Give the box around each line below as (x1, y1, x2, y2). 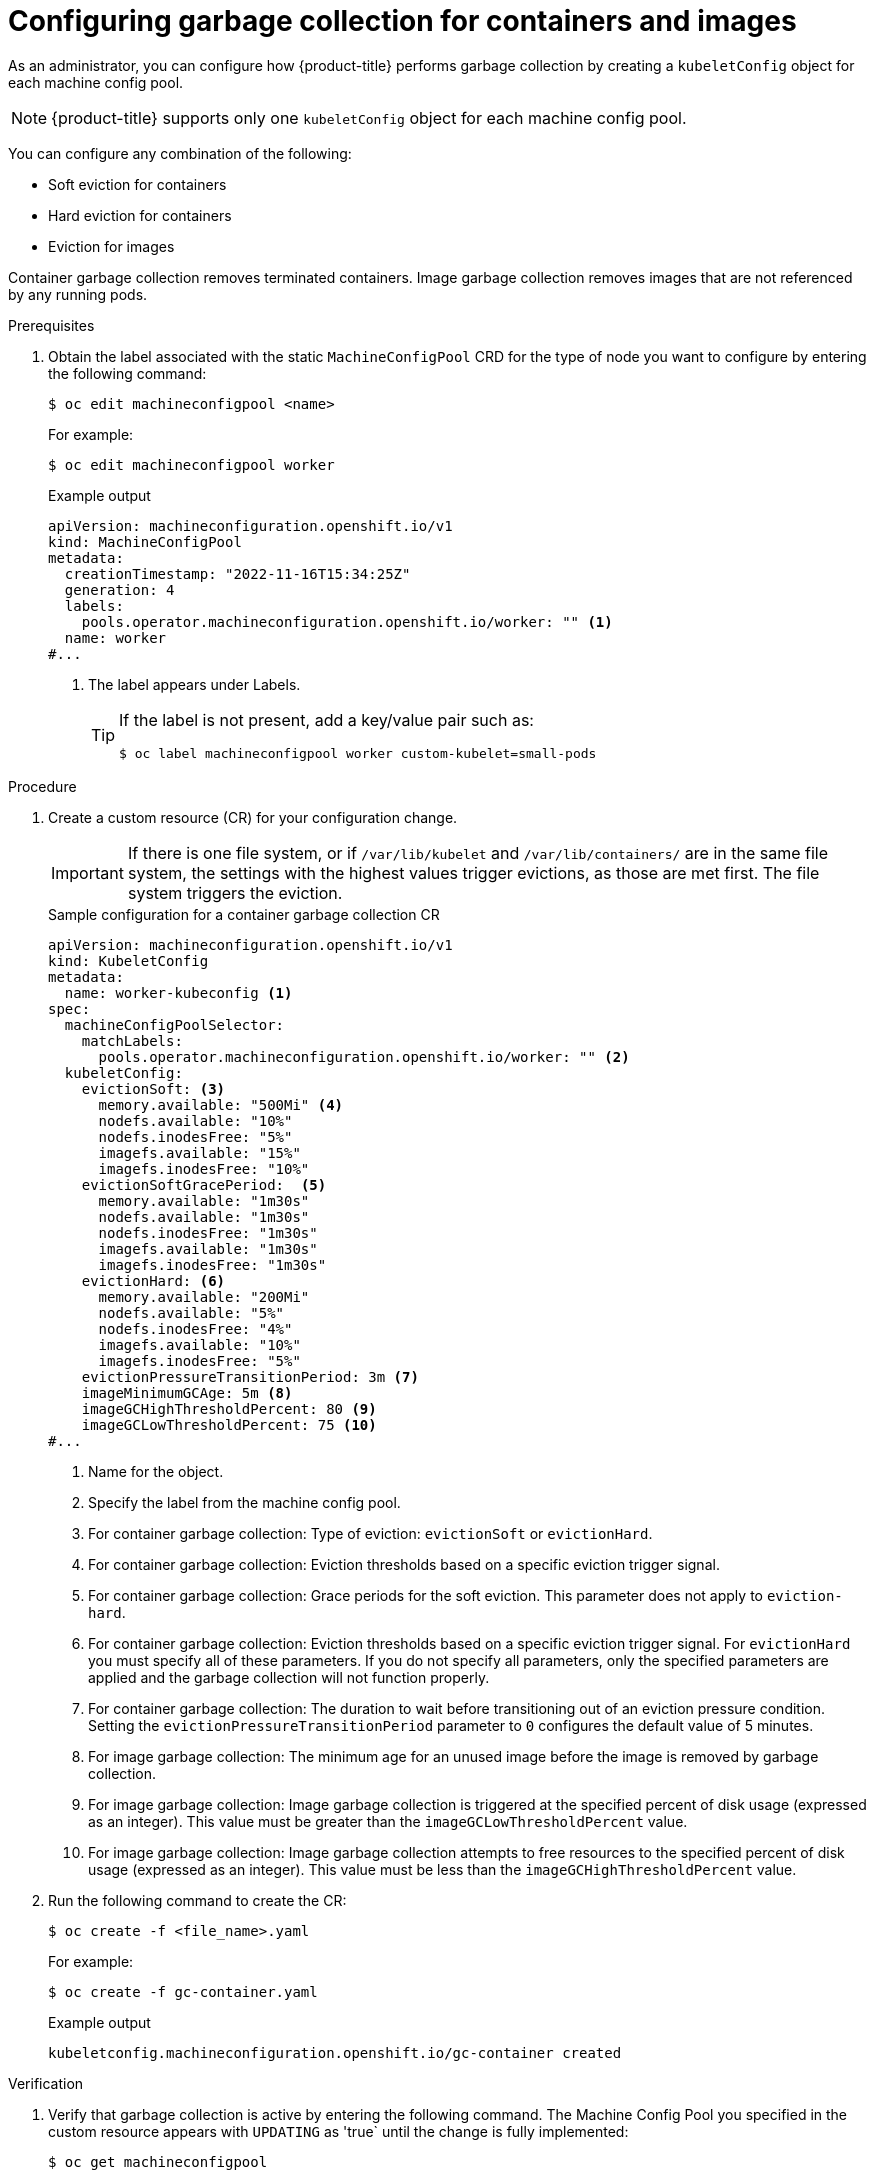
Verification (8, 2074, 84, 2092)
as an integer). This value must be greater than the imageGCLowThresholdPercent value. (88, 1812, 688, 1830)
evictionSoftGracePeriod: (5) (81, 1176, 327, 1193)
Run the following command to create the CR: (48, 1891, 347, 1909)
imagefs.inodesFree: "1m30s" (98, 1256, 327, 1273)
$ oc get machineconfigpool (48, 2153, 268, 2170)
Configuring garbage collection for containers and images (8, 4, 797, 38)
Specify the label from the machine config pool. (88, 1493, 401, 1511)
